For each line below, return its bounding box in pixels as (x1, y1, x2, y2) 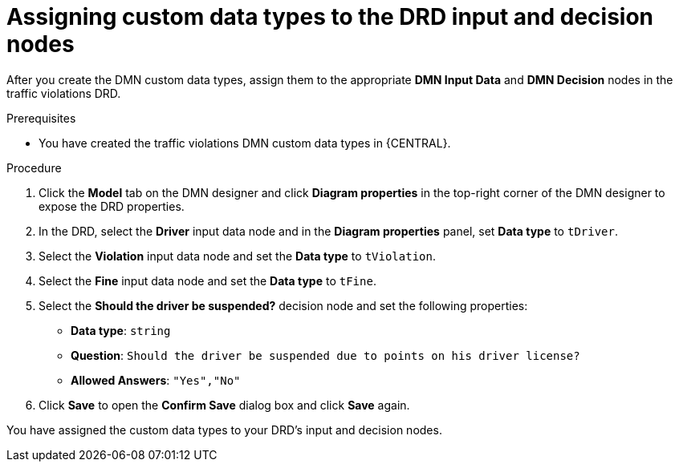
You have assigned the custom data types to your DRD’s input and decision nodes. (6, 422, 442, 437)
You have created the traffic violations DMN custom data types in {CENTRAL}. (39, 135, 451, 150)
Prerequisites (6, 111, 76, 125)
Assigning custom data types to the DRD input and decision (6, 3, 654, 30)
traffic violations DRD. (6, 86, 121, 100)
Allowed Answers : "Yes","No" (71, 373, 241, 387)
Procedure (6, 160, 62, 175)
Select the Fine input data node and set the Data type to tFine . (39, 273, 376, 288)
